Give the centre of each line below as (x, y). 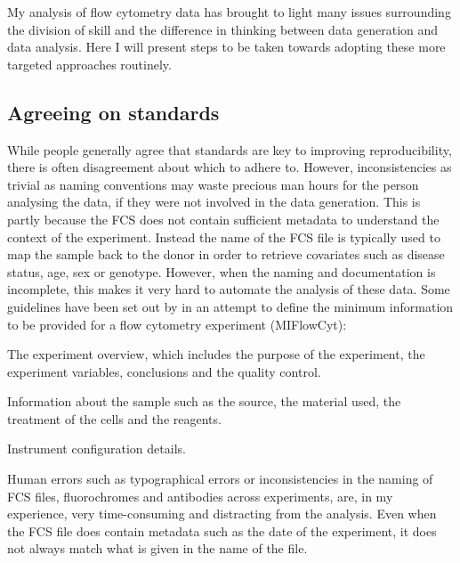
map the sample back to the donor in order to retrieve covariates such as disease (226, 254)
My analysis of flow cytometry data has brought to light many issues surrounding (229, 12)
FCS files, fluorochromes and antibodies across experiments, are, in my (200, 496)
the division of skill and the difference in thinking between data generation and (223, 29)
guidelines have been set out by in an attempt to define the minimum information (230, 306)
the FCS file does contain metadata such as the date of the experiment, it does (222, 530)
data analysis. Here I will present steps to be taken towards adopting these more (226, 47)
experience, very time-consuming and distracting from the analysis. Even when (222, 514)
